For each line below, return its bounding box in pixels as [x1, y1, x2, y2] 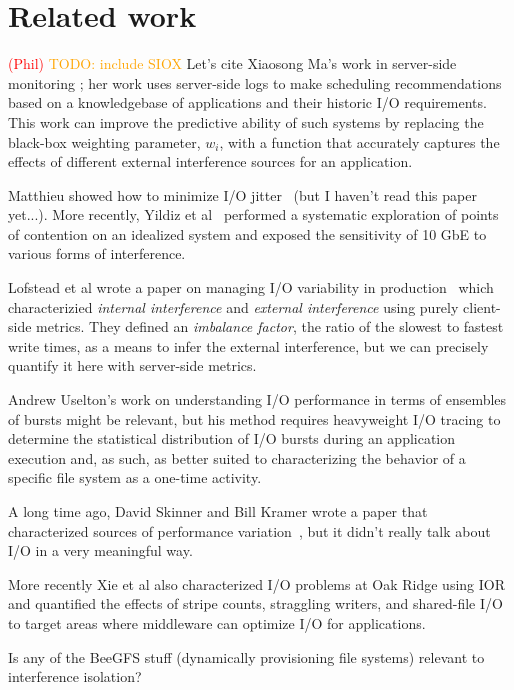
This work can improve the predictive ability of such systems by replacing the [8, 111, 484, 132]
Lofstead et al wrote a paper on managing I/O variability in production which [8, 277, 494, 298]
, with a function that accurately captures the [219, 131, 500, 152]
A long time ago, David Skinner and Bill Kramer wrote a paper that [8, 501, 428, 521]
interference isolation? [8, 666, 142, 687]
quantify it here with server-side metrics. [8, 355, 257, 376]
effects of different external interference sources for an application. [8, 151, 413, 172]
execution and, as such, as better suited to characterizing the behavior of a [8, 447, 466, 468]
